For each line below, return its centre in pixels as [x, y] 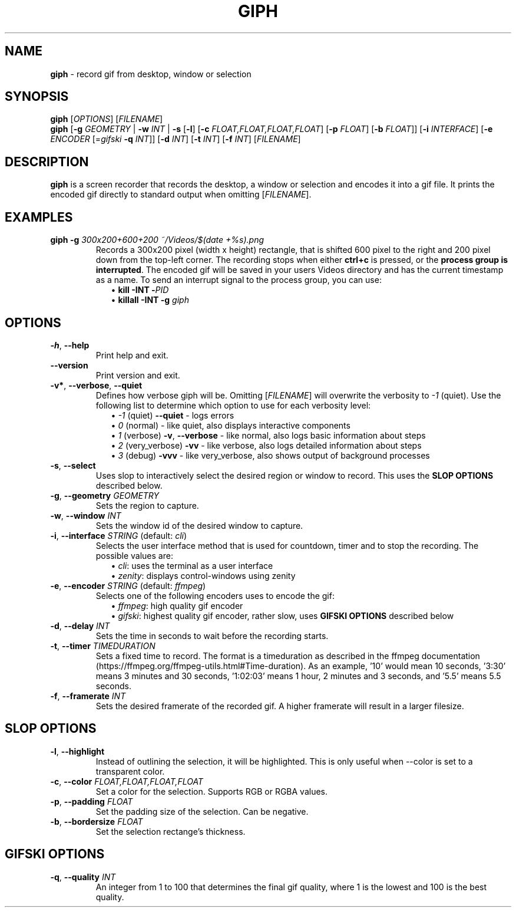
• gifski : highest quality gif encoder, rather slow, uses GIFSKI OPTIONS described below [282, 615]
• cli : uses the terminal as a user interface [192, 565]
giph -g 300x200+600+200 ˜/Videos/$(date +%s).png [157, 240]
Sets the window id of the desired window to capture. [199, 525]
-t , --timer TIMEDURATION [103, 646]
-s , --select [73, 465]
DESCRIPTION [47, 162]
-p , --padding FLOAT [92, 801]
